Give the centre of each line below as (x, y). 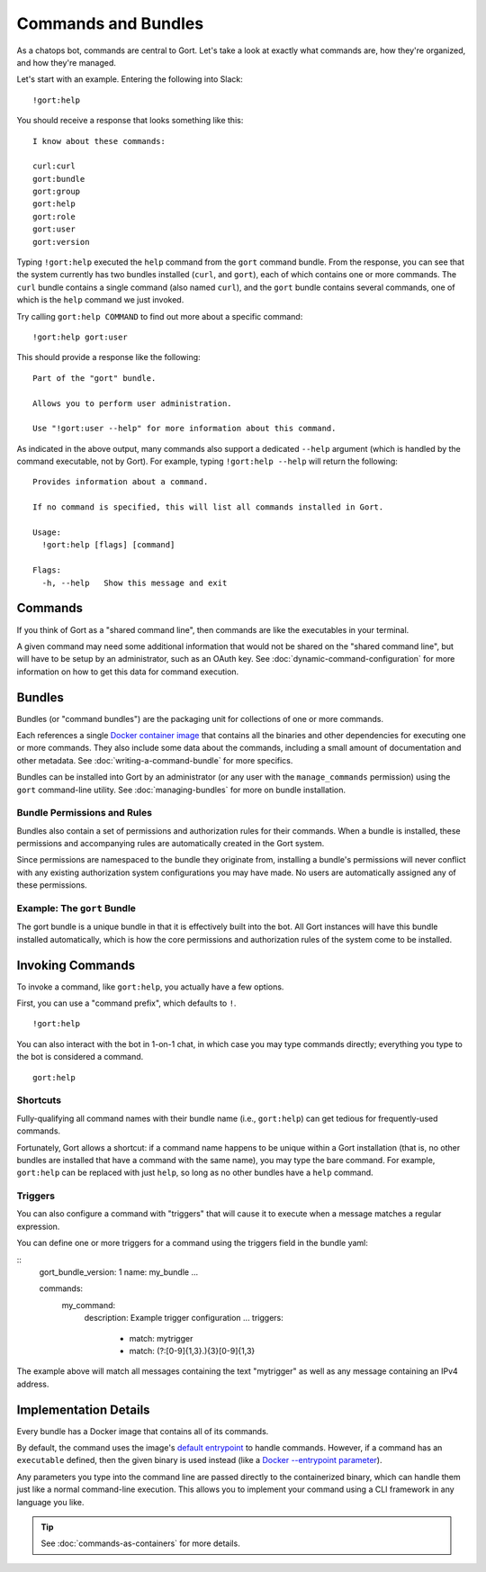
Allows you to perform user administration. (133, 403)
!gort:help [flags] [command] (108, 545)
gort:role (54, 217)
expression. (38, 1226)
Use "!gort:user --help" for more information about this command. (184, 429)
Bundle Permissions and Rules (85, 813)
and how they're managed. (67, 62)
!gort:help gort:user (80, 337)
